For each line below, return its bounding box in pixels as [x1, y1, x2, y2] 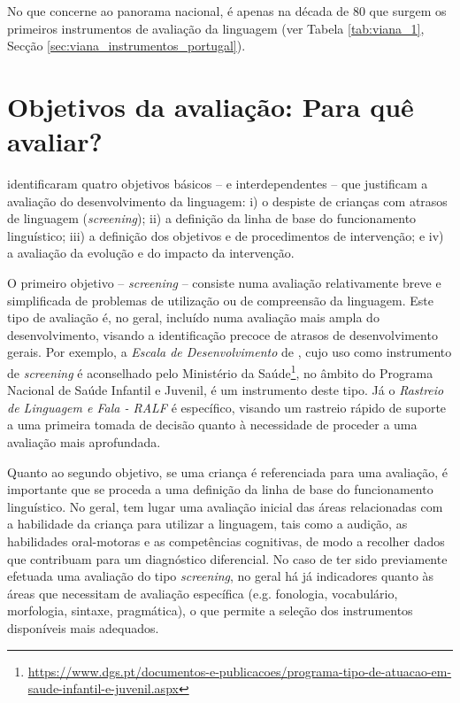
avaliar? [7, 123, 103, 159]
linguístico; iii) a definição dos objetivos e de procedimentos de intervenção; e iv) [7, 226, 444, 244]
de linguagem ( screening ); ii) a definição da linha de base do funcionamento [7, 209, 417, 228]
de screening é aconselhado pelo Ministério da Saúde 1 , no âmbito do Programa [7, 361, 433, 382]
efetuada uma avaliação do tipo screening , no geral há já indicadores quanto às [7, 567, 434, 585]
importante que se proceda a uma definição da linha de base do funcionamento [7, 480, 433, 498]
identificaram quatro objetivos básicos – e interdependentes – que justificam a [7, 174, 428, 193]
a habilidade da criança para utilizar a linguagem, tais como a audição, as [7, 514, 408, 533]
